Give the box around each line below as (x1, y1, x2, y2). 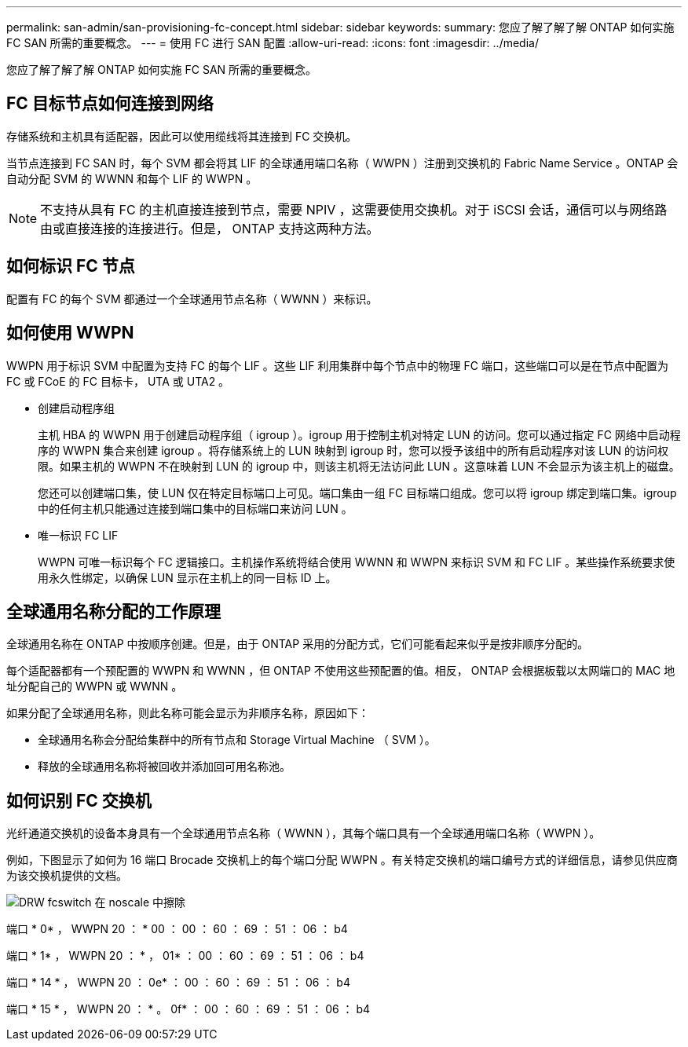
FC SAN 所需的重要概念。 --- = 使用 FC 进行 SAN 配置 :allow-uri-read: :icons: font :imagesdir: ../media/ (6, 36, 539, 49)
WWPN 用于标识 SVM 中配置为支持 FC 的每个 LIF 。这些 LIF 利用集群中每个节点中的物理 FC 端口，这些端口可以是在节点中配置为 (6, 358, 668, 372)
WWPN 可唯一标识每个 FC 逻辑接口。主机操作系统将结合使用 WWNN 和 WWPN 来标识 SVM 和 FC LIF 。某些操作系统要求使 (38, 555, 675, 569)
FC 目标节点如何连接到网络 (6, 93, 214, 114)
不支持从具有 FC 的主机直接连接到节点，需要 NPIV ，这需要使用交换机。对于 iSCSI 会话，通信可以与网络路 (40, 201, 668, 218)
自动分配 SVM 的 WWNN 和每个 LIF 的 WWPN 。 (6, 171, 258, 185)
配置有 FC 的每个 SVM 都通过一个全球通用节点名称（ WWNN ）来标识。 (6, 291, 378, 306)
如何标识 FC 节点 (6, 256, 135, 276)
